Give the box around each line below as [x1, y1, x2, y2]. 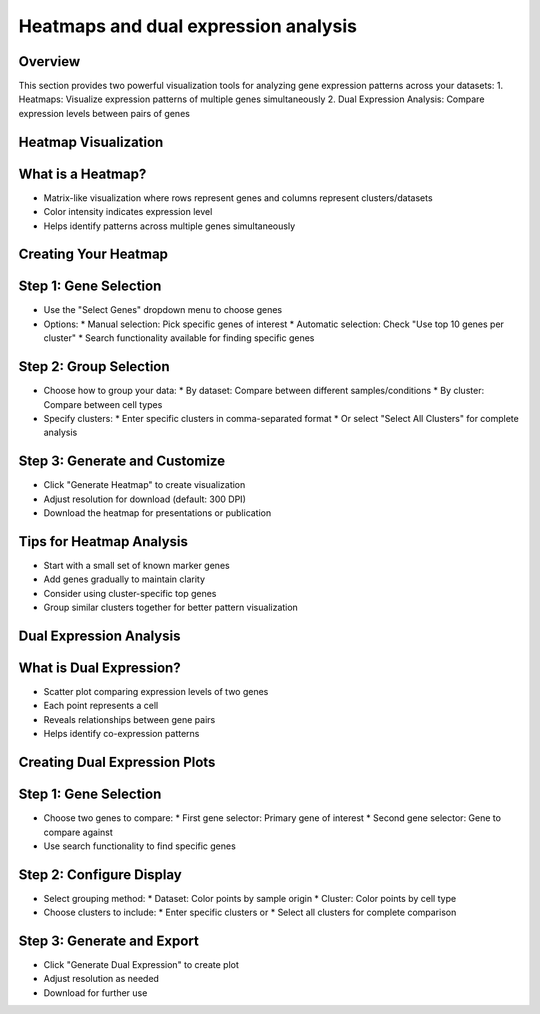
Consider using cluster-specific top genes [43, 587, 217, 599]
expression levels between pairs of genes [18, 107, 190, 119]
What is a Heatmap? [18, 165, 147, 182]
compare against [43, 826, 114, 838]
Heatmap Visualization [18, 133, 164, 150]
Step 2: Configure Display [18, 866, 182, 883]
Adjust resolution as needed [43, 973, 160, 985]
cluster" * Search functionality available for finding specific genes [43, 332, 315, 344]
